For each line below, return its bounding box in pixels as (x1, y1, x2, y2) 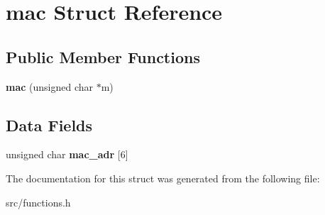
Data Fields (6, 114, 93, 136)
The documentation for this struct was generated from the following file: (6, 170, 320, 185)
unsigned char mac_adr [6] (6, 147, 128, 162)
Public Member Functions (6, 45, 200, 67)
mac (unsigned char (6, 79, 94, 94)
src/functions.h (6, 194, 71, 209)
